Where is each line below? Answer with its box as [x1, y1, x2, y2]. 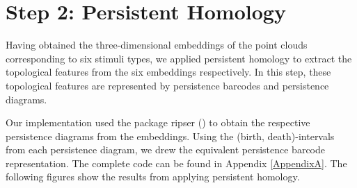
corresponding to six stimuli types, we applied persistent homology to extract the [6, 51, 352, 65]
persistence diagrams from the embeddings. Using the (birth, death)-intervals [6, 128, 335, 143]
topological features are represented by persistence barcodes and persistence [6, 78, 329, 92]
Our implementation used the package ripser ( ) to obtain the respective [6, 115, 310, 130]
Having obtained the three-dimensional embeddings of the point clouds [6, 37, 308, 52]
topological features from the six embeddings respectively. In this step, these [6, 65, 331, 79]
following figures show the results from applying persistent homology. [6, 169, 300, 184]
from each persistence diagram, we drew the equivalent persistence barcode [6, 142, 325, 157]
